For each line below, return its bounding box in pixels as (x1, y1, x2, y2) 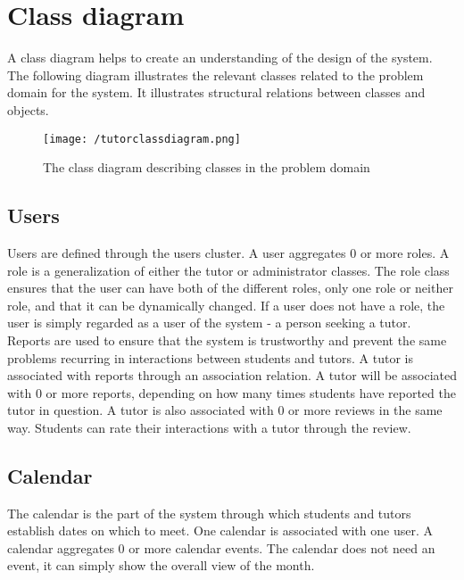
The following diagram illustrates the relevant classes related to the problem (7, 65, 424, 84)
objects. (7, 100, 49, 119)
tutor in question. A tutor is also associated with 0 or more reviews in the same (7, 401, 443, 419)
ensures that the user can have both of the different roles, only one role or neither (7, 278, 453, 297)
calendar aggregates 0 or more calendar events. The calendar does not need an (7, 538, 435, 557)
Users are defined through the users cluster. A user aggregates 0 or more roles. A (7, 243, 450, 261)
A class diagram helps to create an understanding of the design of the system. (7, 48, 433, 67)
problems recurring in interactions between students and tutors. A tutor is (7, 348, 413, 367)
